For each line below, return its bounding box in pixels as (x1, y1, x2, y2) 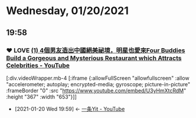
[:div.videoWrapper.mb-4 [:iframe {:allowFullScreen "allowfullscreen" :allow (6, 75, 190, 82)
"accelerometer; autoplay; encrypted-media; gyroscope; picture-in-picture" (6, 80, 191, 87)
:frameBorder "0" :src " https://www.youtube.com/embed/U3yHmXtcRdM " (6, 87, 187, 94)
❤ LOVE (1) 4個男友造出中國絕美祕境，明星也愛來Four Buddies (6, 46, 185, 54)
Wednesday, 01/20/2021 (6, 4, 129, 18)
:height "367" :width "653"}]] (6, 93, 77, 100)
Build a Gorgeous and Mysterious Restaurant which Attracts (6, 54, 182, 62)
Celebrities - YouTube (6, 61, 70, 69)
